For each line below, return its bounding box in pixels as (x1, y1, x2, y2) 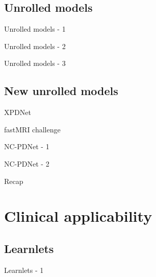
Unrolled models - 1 (4, 24, 66, 34)
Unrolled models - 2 (4, 40, 66, 51)
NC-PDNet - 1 (4, 141, 49, 152)
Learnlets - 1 (4, 264, 44, 275)
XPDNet (4, 107, 31, 118)
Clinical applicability (4, 205, 152, 226)
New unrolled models (4, 83, 118, 99)
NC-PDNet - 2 (4, 158, 49, 169)
